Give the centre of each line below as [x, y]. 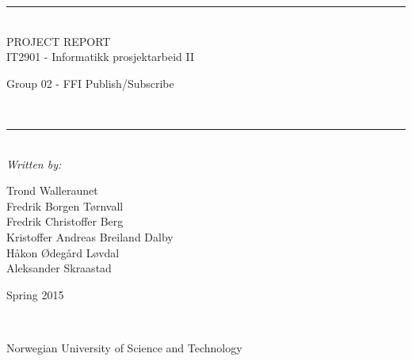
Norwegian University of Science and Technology [124, 347]
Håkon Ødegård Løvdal [63, 252]
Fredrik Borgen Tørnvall [65, 205]
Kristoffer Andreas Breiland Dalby [90, 236]
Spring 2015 [35, 294]
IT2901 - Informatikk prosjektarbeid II [101, 57]
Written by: [34, 163]
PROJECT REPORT [59, 41]
